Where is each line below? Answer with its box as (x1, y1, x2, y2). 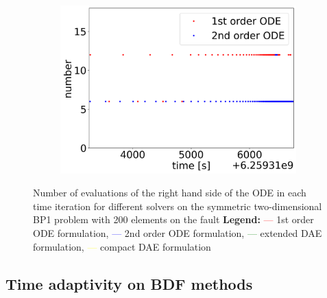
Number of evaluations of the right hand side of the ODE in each (33, 185, 306, 200)
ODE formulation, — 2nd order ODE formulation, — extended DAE (33, 225, 322, 240)
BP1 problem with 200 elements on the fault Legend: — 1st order (33, 212, 314, 227)
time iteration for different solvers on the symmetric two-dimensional (33, 198, 322, 213)
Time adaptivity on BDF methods (5, 273, 253, 294)
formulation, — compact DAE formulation (33, 239, 211, 253)
